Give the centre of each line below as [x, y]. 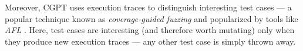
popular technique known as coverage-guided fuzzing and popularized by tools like [151, 18]
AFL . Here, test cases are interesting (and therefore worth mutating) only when [150, 30]
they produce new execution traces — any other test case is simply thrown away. [150, 41]
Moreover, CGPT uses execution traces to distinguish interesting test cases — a [148, 7]
